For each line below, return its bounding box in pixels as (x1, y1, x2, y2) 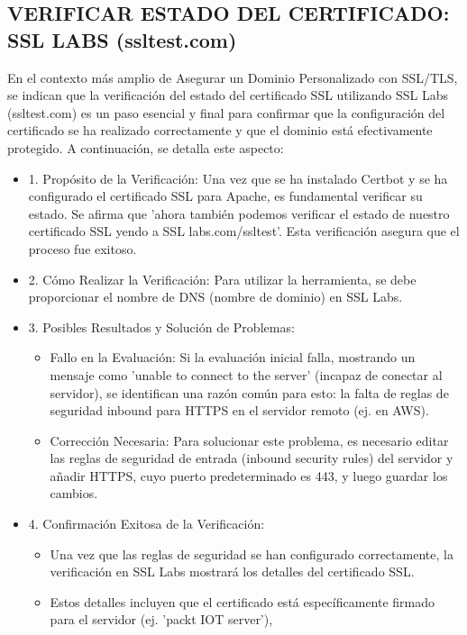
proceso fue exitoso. (28, 239, 137, 258)
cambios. (50, 484, 98, 503)
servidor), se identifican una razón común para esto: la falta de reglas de (50, 383, 449, 402)
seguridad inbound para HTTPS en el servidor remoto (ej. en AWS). (50, 401, 429, 420)
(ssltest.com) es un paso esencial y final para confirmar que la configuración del (7, 103, 445, 122)
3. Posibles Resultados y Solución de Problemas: (28, 317, 295, 336)
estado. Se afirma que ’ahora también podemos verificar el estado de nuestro (28, 204, 450, 222)
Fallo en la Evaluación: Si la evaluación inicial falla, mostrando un (50, 348, 416, 367)
